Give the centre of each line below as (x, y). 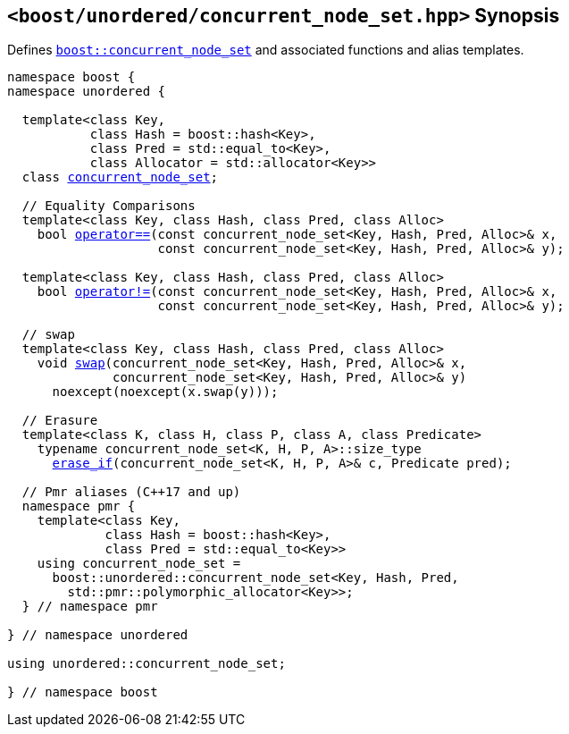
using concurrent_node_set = (139, 564)
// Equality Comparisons (109, 206)
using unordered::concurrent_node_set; (146, 664)
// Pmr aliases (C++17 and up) (131, 492)
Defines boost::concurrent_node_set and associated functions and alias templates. (266, 50)
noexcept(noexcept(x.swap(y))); (165, 392)
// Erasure (60, 421)
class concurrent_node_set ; (120, 177)
